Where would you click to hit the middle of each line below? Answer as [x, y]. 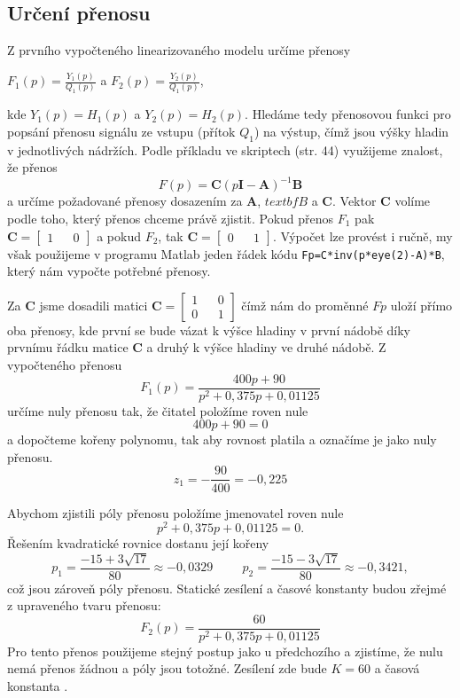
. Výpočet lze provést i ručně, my [363, 235]
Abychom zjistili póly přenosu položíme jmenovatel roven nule [175, 512]
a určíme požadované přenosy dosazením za [125, 201]
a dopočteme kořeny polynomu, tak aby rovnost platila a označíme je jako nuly [222, 439]
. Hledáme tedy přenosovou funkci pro [348, 114]
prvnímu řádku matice [68, 347]
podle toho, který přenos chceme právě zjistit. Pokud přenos [171, 218]
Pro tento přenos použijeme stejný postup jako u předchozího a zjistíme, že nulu [225, 651]
